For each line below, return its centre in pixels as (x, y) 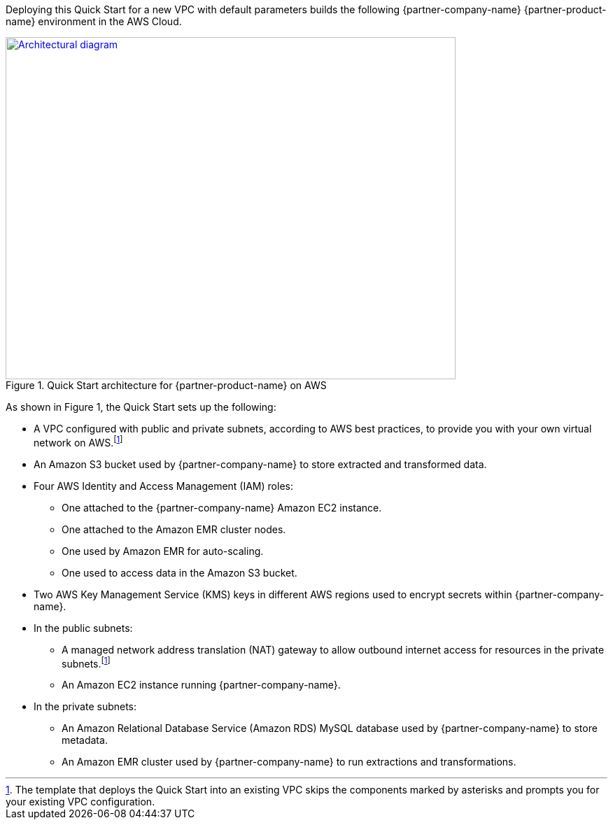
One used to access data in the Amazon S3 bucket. (179, 572)
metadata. (85, 740)
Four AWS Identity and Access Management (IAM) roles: (163, 486)
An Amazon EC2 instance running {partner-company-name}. (201, 685)
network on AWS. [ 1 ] (78, 442)
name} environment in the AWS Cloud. (94, 21)
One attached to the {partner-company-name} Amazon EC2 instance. (222, 507)
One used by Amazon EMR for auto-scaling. (163, 551)
